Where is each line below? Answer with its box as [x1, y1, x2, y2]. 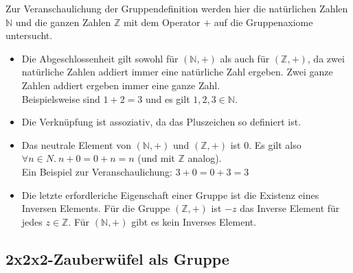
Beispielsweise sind [21, 91, 100, 106]
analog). [187, 151, 222, 165]
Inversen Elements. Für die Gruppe [21, 201, 170, 215]
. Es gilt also [249, 137, 301, 152]
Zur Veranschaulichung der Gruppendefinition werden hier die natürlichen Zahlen [5, 1, 348, 15]
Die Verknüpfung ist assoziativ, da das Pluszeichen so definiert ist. [21, 115, 301, 129]
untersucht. [5, 28, 53, 43]
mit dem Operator [123, 14, 201, 29]
